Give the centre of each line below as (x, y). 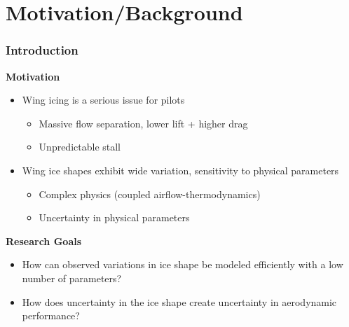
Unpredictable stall (80, 147)
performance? (51, 315)
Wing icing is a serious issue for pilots (103, 100)
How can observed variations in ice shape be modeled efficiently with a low (183, 264)
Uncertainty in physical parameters (114, 217)
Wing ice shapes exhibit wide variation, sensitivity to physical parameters (180, 170)
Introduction (42, 50)
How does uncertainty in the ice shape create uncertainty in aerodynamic (179, 301)
